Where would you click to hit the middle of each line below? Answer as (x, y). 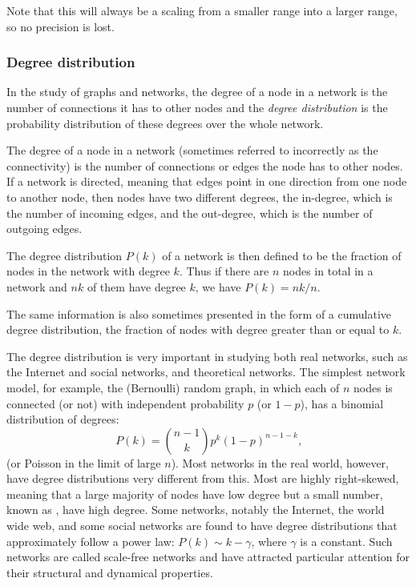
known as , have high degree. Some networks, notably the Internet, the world (196, 510)
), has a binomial (342, 403)
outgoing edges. (44, 229)
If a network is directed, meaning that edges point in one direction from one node (207, 181)
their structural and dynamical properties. (110, 572)
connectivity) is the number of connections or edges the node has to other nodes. (205, 165)
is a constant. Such (346, 541)
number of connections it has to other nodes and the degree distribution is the (197, 107)
